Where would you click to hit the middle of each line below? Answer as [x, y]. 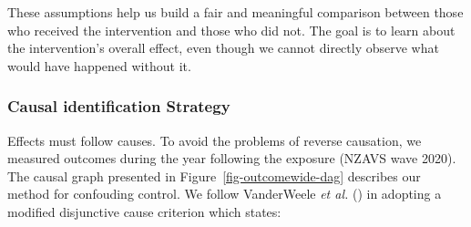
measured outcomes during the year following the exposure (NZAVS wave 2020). [232, 158]
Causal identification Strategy [119, 106]
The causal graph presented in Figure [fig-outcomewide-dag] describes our [214, 175]
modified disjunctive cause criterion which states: [144, 211]
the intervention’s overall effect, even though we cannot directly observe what [223, 48]
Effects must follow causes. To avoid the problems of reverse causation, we [215, 140]
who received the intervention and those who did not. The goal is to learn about [231, 30]
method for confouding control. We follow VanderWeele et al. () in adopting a [225, 194]
